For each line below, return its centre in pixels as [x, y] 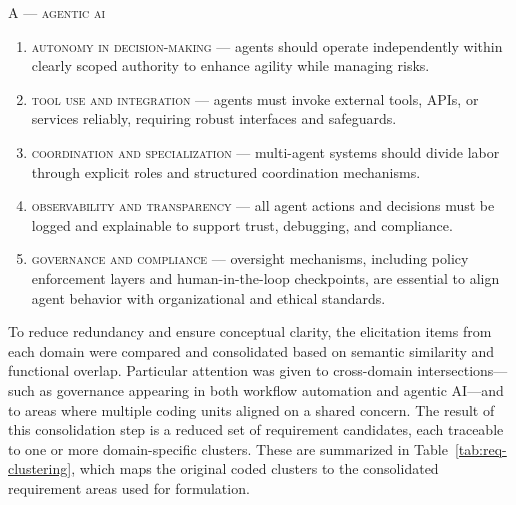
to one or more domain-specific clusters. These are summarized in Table [228, 448]
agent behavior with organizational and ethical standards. [208, 297]
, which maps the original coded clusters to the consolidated [255, 468]
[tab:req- [480, 448]
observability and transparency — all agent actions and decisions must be [263, 205]
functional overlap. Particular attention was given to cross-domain [210, 370]
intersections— [462, 370]
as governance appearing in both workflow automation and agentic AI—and [271, 389]
